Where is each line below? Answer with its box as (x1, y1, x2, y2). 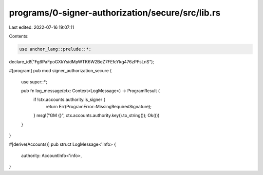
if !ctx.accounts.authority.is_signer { (33, 97, 106, 102)
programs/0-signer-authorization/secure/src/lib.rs (9, 7, 221, 18)
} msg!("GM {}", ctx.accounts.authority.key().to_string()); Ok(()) (33, 113, 160, 118)
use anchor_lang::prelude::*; (19, 46, 92, 52)
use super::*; (21, 78, 47, 85)
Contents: (9, 33, 29, 39)
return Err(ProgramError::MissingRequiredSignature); (45, 103, 152, 109)
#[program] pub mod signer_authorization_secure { (9, 68, 112, 74)
